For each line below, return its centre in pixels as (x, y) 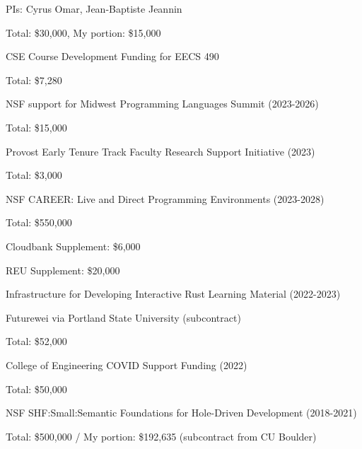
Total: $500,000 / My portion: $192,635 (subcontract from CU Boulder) (161, 436)
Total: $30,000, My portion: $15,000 (83, 32)
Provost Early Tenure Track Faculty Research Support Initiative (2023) (160, 151)
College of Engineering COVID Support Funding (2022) (127, 365)
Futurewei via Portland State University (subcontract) (123, 317)
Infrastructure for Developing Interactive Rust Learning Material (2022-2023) (173, 294)
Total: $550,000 (39, 222)
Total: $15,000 (36, 127)
